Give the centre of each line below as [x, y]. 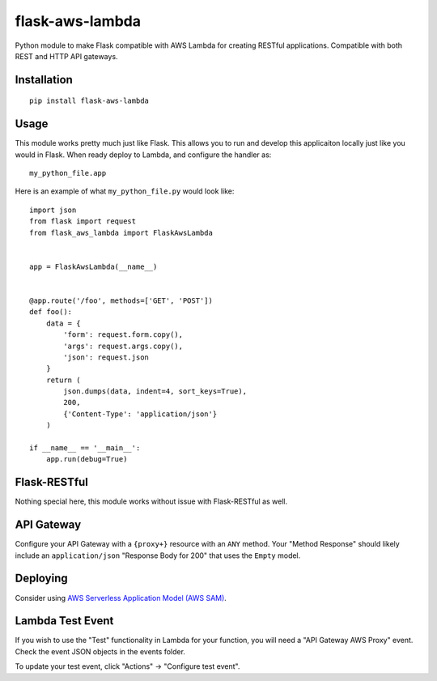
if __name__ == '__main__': [85, 448]
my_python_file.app [68, 173]
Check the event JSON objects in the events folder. [100, 651]
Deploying [41, 579]
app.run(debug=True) [87, 459]
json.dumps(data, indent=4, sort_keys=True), [155, 392]
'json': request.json [106, 357]
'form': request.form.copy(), [123, 335]
